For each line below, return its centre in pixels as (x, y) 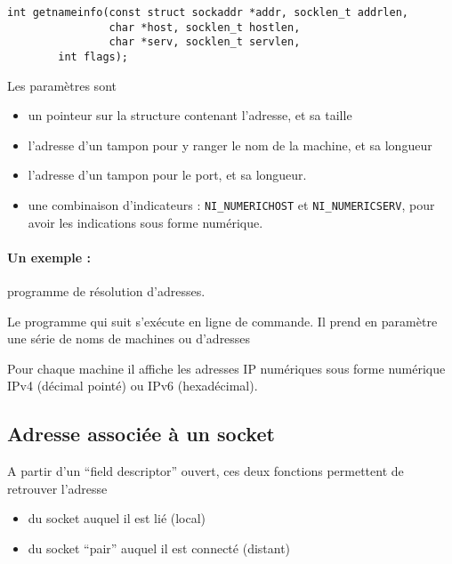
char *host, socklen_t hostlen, (205, 27)
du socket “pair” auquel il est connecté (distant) (159, 548)
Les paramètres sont (62, 85)
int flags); (93, 56)
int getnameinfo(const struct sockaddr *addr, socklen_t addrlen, (208, 12)
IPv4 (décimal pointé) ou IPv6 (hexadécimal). (133, 386)
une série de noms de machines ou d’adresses (129, 338)
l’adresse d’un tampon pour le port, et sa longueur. (167, 175)
